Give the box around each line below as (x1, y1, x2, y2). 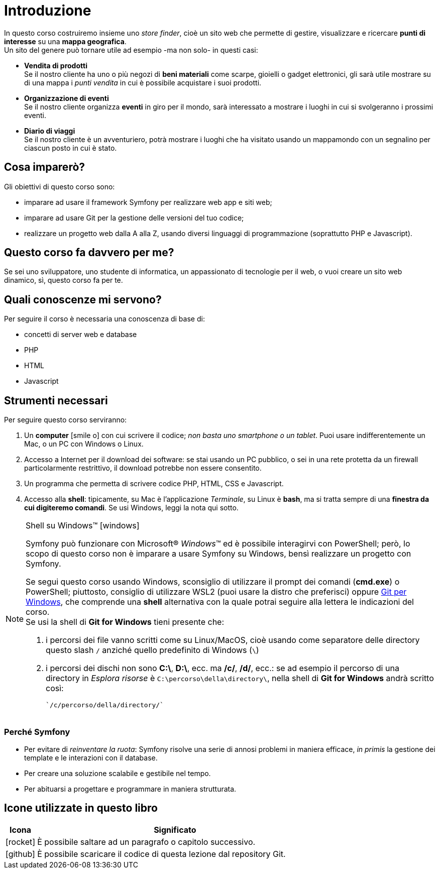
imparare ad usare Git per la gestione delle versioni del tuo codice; (24, 213, 244, 222)
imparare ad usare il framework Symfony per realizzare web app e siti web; (24, 197, 272, 206)
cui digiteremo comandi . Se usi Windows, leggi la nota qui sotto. (24, 503, 239, 512)
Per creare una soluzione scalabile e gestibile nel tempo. (24, 769, 211, 778)
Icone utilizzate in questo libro (4, 802, 158, 815)
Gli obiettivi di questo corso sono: (4, 182, 115, 191)
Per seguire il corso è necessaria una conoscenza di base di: (4, 314, 205, 323)
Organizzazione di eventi (24, 93, 109, 102)
